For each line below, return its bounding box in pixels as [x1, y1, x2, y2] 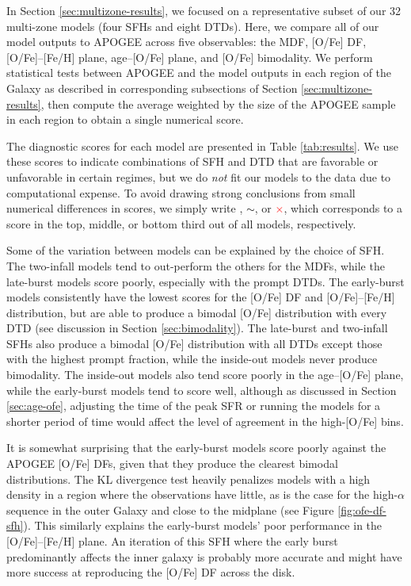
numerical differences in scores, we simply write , [6, 200, 243, 216]
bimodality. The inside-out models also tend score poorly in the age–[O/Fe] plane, [6, 366, 404, 383]
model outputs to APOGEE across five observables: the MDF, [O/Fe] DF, [6, 33, 367, 50]
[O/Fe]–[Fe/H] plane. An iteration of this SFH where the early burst [6, 533, 338, 549]
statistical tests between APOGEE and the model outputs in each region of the [6, 64, 392, 81]
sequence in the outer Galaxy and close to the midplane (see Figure [6, 501, 334, 518]
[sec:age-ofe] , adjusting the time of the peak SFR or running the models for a [6, 397, 381, 414]
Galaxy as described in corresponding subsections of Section [6, 79, 298, 96]
